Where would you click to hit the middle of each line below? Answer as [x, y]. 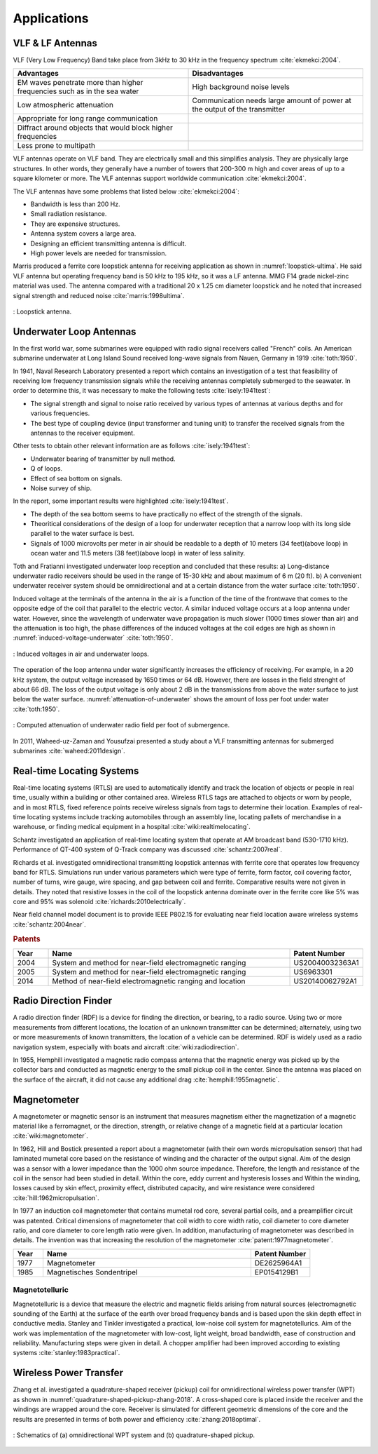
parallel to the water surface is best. [82, 534]
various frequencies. [60, 413]
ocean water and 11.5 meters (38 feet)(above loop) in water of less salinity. [138, 553]
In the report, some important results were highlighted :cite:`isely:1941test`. [121, 501]
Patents [27, 938]
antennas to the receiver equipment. [83, 433]
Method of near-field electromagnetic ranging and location [149, 981]
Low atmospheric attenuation [65, 105]
